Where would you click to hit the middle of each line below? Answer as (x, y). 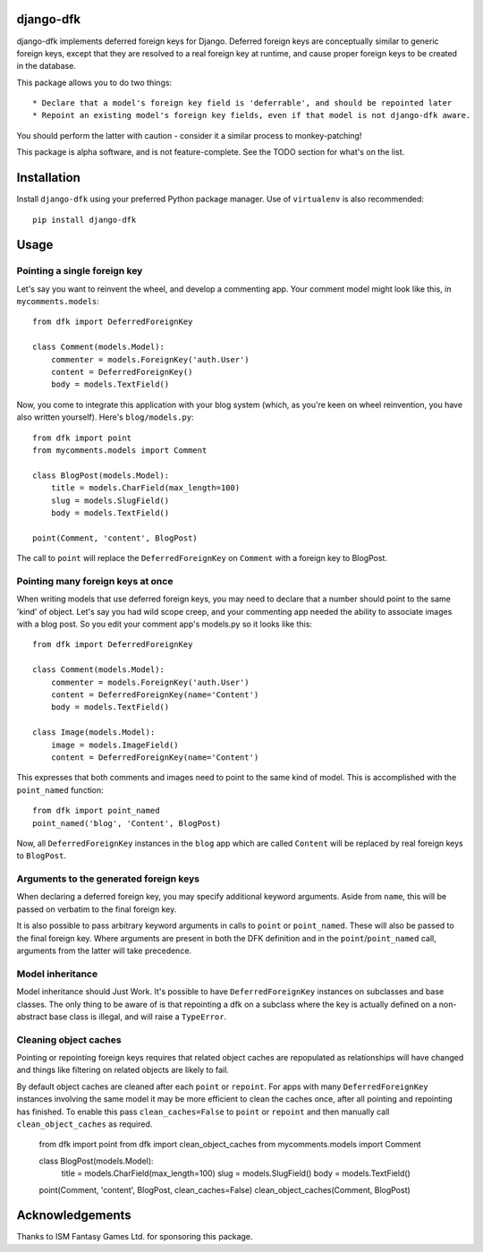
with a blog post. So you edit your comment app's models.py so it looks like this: (165, 624)
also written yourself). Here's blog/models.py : (105, 417)
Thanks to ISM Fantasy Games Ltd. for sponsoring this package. (135, 1237)
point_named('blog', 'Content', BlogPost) (127, 823)
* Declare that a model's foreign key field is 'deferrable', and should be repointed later (242, 103)
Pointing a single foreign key (80, 271)
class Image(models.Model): (94, 732)
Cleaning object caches (69, 1040)
